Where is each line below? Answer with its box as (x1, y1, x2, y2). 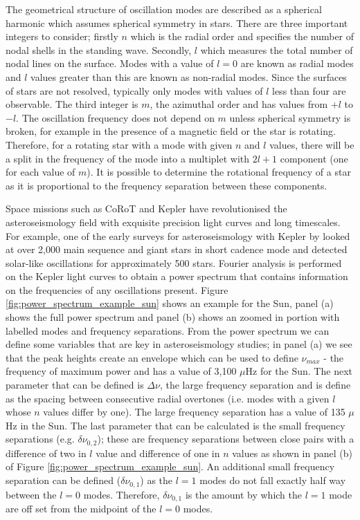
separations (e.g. (6, 431, 75, 446)
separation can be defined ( (6, 473, 121, 488)
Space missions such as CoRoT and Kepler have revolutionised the (6, 201, 287, 216)
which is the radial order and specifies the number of (130, 29, 354, 44)
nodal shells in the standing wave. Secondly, (6, 42, 192, 57)
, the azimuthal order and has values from (150, 97, 328, 111)
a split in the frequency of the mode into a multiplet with (6, 151, 250, 165)
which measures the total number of (200, 42, 353, 57)
